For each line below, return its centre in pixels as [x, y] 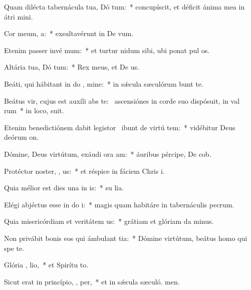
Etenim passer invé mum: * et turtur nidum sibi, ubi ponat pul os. [107, 50]
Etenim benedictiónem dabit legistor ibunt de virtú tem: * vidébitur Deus [120, 127]
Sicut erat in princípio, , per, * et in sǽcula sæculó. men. [92, 281]
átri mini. [19, 16]
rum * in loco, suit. [34, 110]
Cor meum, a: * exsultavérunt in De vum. [69, 33]
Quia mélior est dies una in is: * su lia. [64, 188]
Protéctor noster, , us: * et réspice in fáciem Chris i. [84, 171]
